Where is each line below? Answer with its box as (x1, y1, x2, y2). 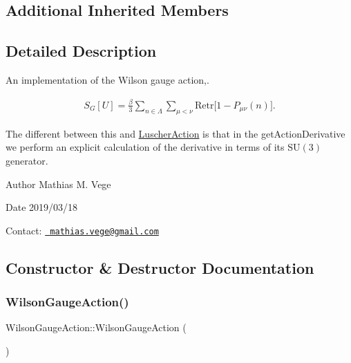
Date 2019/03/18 (6, 200, 78, 214)
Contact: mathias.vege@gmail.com (6, 223, 159, 237)
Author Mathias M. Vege (6, 176, 111, 191)
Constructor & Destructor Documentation (6, 257, 314, 278)
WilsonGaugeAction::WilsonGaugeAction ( (6, 320, 187, 335)
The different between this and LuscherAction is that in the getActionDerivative (6, 126, 345, 140)
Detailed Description (6, 40, 157, 62)
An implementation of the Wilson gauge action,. (6, 72, 209, 86)
